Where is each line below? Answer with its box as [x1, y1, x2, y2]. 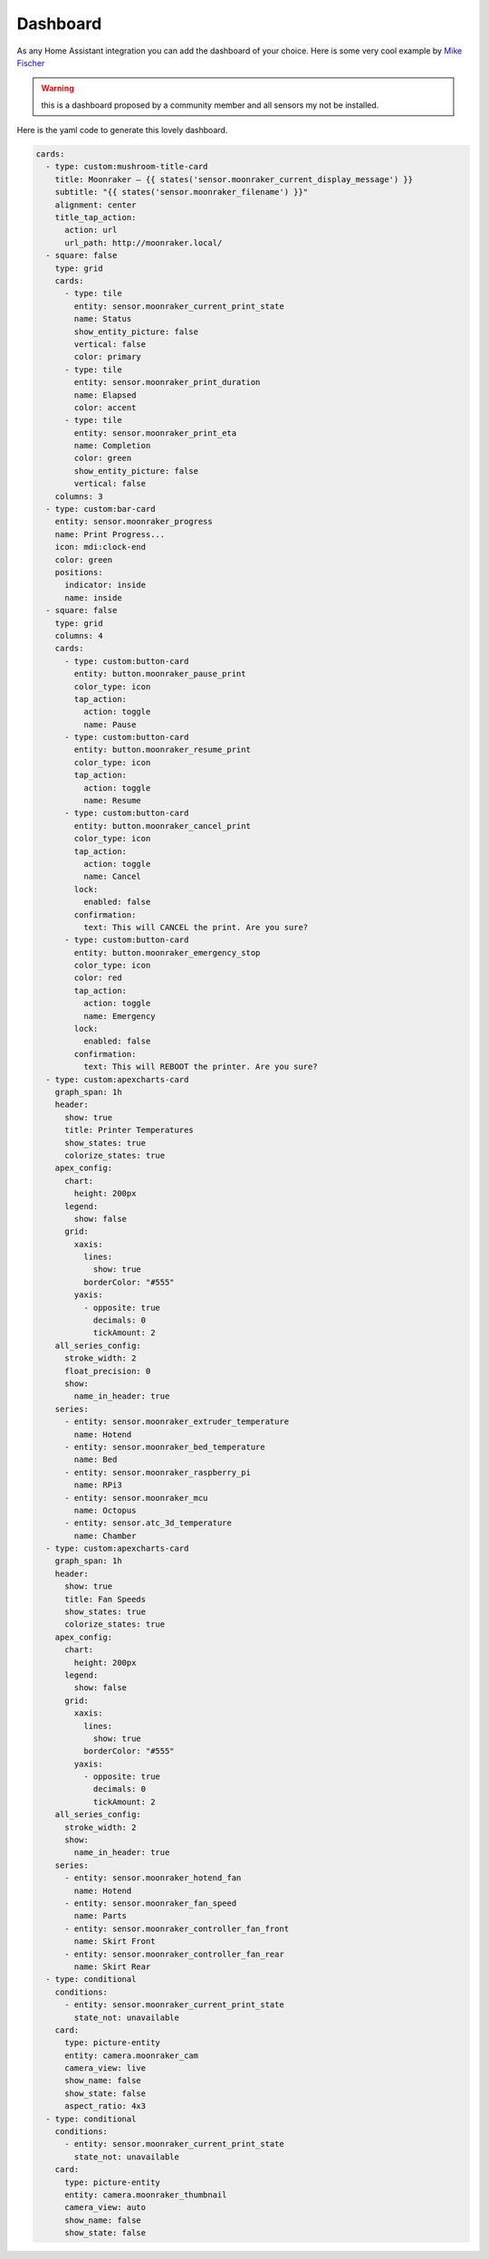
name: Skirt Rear [73, 1961, 151, 1972]
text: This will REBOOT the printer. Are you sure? [82, 1062, 318, 1072]
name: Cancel [82, 871, 142, 882]
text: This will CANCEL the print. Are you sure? [82, 922, 309, 932]
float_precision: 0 [64, 1366, 151, 1376]
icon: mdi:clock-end [54, 542, 147, 553]
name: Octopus [73, 1504, 137, 1515]
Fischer [16, 57, 45, 68]
